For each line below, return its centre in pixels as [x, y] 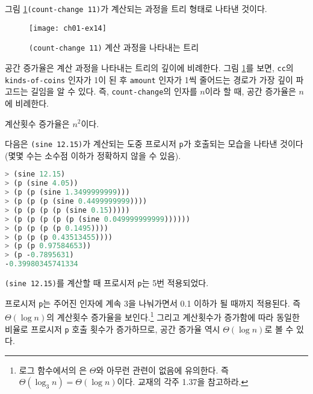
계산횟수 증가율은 [37, 123]
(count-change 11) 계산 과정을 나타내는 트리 [114, 47]
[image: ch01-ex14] [68, 28]
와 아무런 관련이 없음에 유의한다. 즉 [162, 370]
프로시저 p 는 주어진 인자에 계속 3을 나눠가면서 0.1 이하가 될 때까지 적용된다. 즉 [153, 303]
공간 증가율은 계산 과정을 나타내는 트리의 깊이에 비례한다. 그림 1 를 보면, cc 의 [149, 67]
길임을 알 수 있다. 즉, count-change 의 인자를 [114, 91]
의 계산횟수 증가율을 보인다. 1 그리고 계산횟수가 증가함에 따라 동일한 [173, 316]
